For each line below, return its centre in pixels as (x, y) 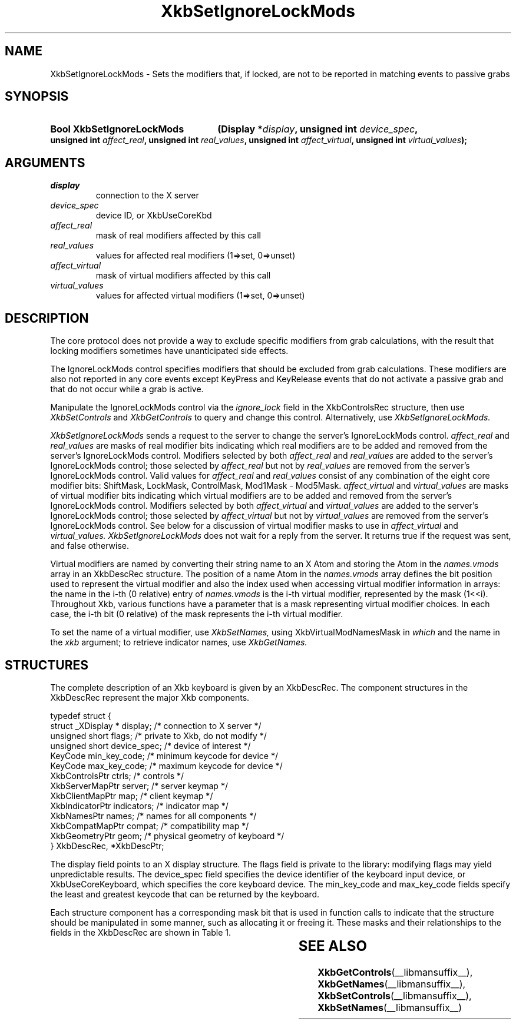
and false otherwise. (90, 546)
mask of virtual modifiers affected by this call (183, 276)
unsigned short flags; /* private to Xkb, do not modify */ (158, 735)
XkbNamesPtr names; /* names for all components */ (153, 816)
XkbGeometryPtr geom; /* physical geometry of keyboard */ (167, 836)
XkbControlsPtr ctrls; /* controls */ (117, 776)
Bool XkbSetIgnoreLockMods (117, 129)
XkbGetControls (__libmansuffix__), (395, 972)
